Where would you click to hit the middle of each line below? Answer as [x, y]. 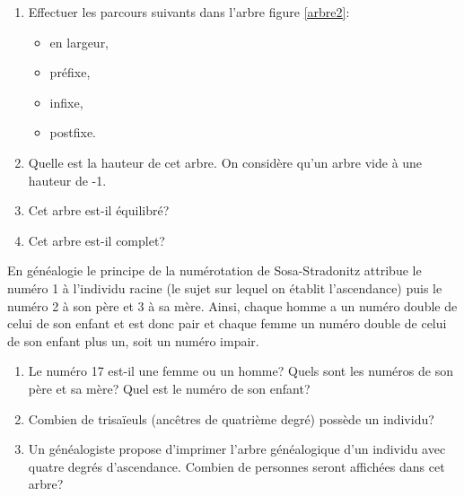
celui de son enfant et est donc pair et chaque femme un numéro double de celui [227, 323]
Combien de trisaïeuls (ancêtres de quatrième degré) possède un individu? [231, 418]
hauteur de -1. [67, 180]
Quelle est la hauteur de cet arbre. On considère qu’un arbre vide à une [225, 162]
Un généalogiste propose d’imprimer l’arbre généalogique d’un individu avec [237, 449]
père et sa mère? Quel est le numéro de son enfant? [169, 388]
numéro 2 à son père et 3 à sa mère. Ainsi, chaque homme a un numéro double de [232, 305]
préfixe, [70, 72]
